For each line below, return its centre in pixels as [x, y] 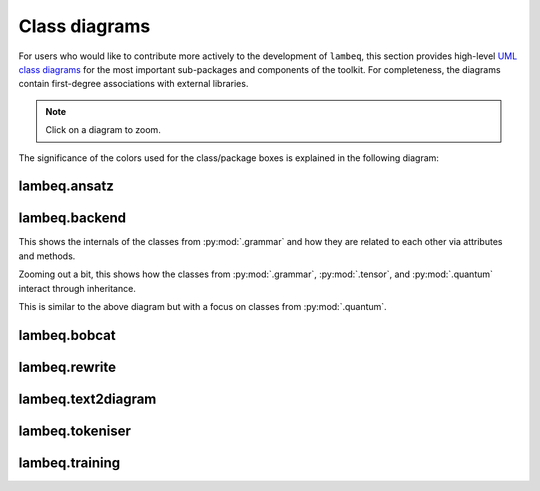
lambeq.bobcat [67, 335]
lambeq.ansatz [66, 186]
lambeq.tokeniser [75, 430]
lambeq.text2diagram [87, 398]
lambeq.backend [72, 218]
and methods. [47, 256]
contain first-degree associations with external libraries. [133, 84]
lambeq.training [69, 462]
